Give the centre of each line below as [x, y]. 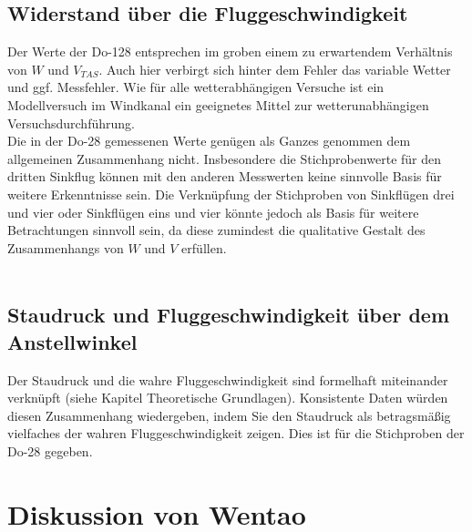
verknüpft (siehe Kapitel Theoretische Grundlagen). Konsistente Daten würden [228, 398]
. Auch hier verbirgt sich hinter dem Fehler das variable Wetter [275, 69]
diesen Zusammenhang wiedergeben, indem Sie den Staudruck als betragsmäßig [229, 415]
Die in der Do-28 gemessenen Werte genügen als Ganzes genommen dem [209, 141]
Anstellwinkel [72, 341]
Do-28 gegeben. [50, 450]
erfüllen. [204, 247]
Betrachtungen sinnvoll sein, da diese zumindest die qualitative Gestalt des [216, 230]
